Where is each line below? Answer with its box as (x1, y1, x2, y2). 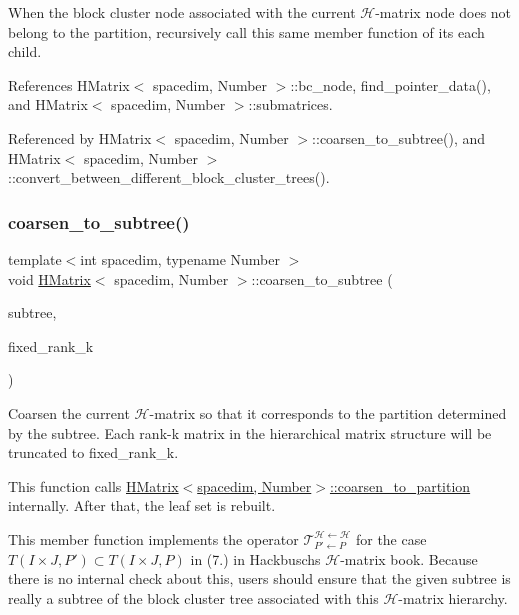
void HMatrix (8, 268, 91, 289)
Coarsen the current (8, 402, 130, 423)
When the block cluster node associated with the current (8, 2, 356, 22)
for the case (355, 528, 427, 549)
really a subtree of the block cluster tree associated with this (8, 587, 379, 608)
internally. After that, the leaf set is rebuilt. (8, 495, 276, 516)
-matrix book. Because (340, 548, 478, 569)
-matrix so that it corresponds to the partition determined (149, 402, 507, 423)
